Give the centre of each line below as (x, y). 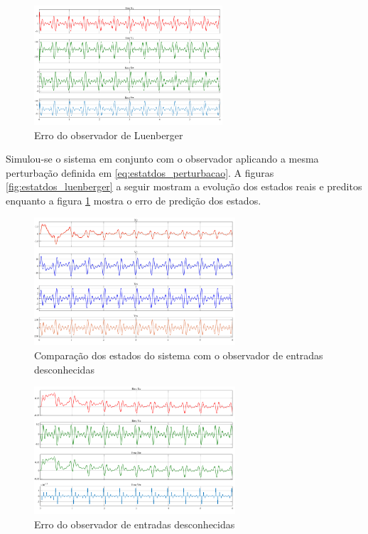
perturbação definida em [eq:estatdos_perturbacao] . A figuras (140, 172)
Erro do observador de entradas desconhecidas (135, 524)
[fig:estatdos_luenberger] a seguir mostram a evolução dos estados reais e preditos (184, 186)
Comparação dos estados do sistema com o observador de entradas (179, 355)
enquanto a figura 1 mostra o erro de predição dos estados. (134, 200)
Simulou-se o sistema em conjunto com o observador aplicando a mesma (162, 159)
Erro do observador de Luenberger (109, 135)
